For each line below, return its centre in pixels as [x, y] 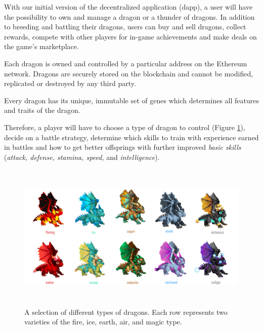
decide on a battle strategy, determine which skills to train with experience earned [131, 137]
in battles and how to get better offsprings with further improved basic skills [123, 147]
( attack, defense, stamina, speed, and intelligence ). [82, 157]
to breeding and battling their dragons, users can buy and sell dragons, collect [125, 27]
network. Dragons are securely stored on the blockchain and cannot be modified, [129, 73]
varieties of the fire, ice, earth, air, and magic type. [103, 322]
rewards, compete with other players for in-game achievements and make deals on [130, 36]
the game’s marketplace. [41, 46]
